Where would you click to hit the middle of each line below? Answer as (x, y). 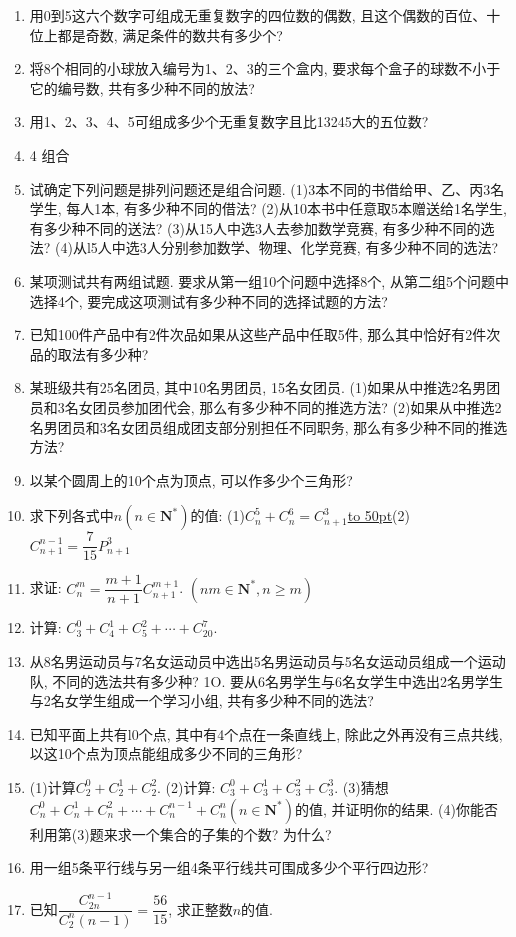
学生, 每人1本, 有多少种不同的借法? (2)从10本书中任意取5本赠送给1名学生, (268, 208)
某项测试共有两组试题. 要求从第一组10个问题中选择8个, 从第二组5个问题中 (269, 280)
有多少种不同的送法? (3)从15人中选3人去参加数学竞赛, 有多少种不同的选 (262, 227)
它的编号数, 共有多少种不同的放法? (142, 87)
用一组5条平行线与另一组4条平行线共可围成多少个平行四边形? (229, 867)
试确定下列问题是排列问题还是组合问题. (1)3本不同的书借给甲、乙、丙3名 (267, 188)
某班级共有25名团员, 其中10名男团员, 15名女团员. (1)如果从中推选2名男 (258, 387)
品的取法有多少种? (89, 353)
